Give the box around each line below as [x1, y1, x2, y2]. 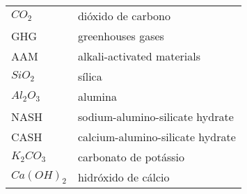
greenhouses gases [77, 28, 164, 44]
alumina [77, 88, 117, 104]
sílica [77, 68, 102, 84]
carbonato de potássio [77, 149, 185, 165]
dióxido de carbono [77, 8, 170, 24]
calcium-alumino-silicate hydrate [77, 129, 236, 145]
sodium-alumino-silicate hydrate [77, 108, 234, 124]
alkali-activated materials [77, 48, 201, 64]
